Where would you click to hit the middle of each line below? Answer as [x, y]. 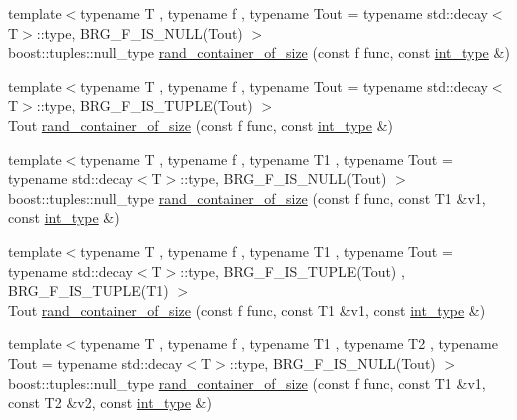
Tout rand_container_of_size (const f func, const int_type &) [200, 124]
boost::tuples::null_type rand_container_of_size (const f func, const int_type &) [259, 52]
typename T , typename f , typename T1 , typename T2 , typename [289, 343]
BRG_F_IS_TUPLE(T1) [88, 290]
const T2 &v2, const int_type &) [110, 402]
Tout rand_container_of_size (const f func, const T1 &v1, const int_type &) [247, 309]
